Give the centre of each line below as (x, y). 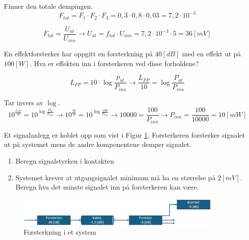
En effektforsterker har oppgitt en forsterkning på (78, 54)
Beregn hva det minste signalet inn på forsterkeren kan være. (107, 187)
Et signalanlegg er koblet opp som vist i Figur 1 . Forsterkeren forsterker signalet (124, 134)
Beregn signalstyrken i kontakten (65, 161)
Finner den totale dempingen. (49, 6)
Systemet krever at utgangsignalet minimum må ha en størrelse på (115, 177)
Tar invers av (24, 102)
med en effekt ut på (212, 54)
